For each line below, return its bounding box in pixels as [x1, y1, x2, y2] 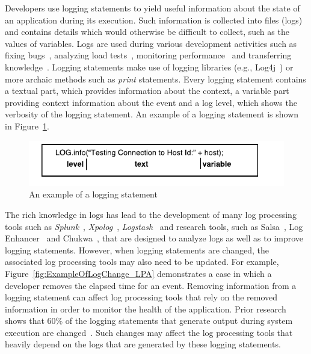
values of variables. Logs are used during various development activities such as [5, 37, 297, 49]
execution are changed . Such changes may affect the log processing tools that [5, 326, 293, 338]
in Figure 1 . [5, 119, 49, 132]
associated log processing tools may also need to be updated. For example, [5, 255, 279, 268]
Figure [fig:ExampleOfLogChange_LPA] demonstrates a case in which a [5, 267, 272, 279]
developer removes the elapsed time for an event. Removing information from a [5, 279, 297, 291]
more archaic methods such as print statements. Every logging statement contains [5, 72, 306, 85]
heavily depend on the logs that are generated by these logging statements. [5, 338, 281, 350]
